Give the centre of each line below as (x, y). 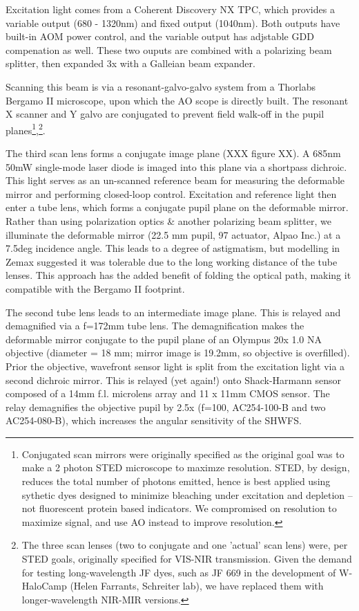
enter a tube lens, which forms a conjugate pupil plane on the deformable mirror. (177, 207)
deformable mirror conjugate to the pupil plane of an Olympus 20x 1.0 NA (164, 339)
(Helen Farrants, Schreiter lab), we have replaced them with (197, 586)
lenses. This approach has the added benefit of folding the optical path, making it (178, 275)
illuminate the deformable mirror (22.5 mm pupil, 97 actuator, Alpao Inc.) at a (173, 234)
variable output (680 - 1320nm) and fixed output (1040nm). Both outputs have (173, 22)
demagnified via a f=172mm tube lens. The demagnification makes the (155, 326)
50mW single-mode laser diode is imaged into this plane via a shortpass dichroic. (176, 166)
